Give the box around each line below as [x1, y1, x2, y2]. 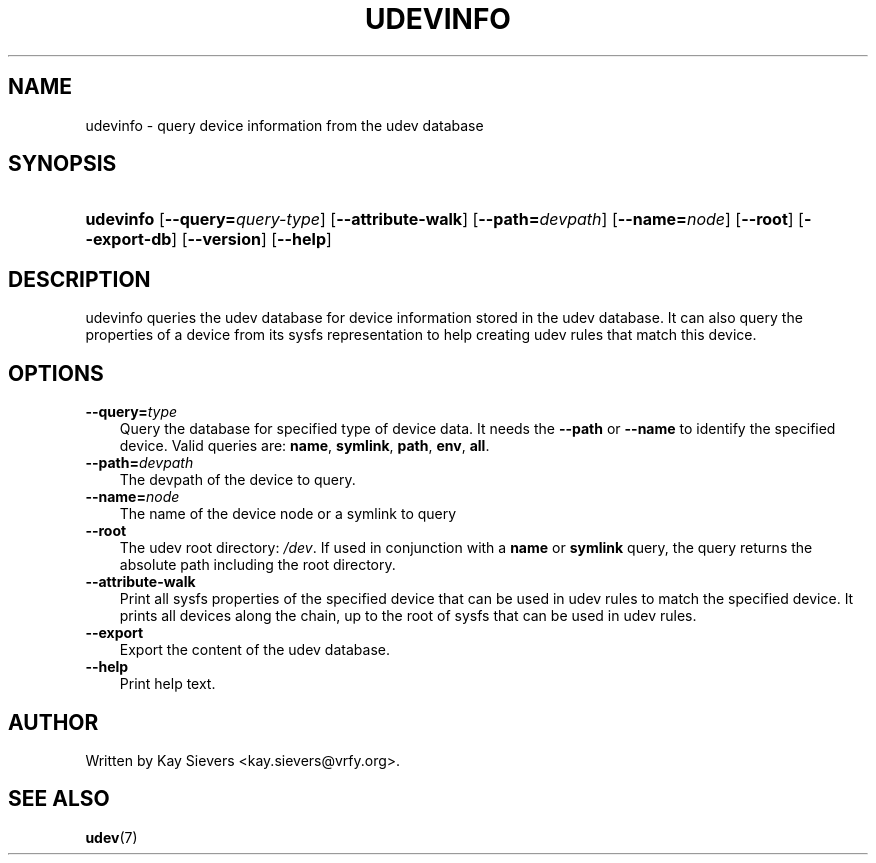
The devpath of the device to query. [119, 471, 356, 489]
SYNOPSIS [8, 151, 117, 177]
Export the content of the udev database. [119, 641, 390, 659]
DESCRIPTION [8, 266, 151, 292]
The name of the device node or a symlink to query [119, 505, 457, 523]
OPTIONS [8, 360, 104, 386]
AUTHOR [8, 709, 99, 735]
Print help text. [119, 675, 216, 693]
